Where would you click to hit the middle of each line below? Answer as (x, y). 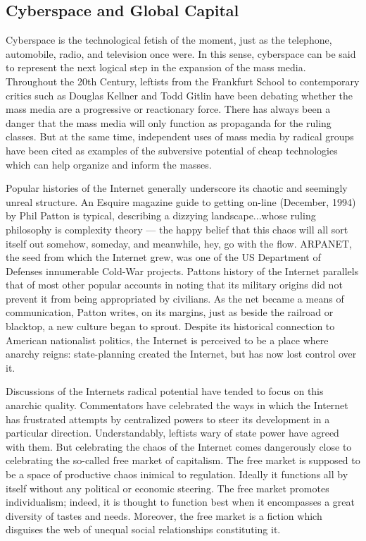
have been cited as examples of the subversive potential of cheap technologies (172, 150)
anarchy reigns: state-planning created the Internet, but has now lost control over (181, 354)
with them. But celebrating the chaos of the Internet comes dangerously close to (179, 446)
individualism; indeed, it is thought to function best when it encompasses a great (180, 502)
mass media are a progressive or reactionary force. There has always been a (168, 109)
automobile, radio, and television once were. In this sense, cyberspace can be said (181, 53)
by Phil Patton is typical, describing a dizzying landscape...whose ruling (161, 215)
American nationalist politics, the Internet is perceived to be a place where (167, 340)
